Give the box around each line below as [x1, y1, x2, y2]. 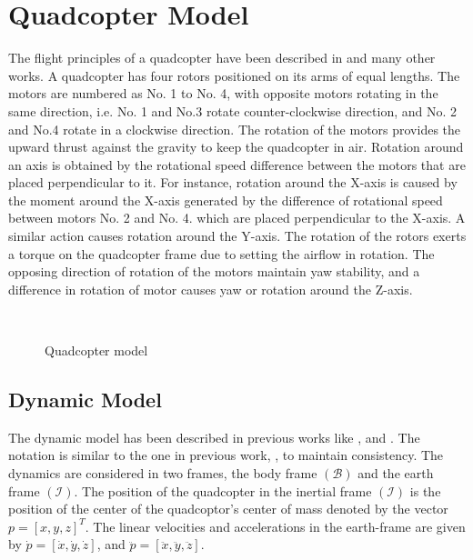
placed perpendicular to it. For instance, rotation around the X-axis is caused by [8, 173, 458, 192]
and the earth [357, 464, 434, 483]
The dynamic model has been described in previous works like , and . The [8, 427, 420, 446]
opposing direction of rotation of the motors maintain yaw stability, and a [8, 262, 420, 281]
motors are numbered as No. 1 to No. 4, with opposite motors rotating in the [8, 84, 438, 103]
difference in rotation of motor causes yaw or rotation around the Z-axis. [8, 279, 413, 298]
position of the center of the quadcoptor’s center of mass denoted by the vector [8, 499, 448, 518]
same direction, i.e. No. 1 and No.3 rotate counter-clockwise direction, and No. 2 [8, 101, 458, 120]
